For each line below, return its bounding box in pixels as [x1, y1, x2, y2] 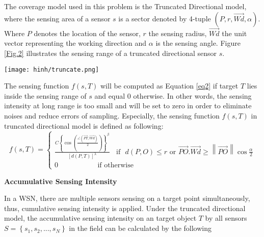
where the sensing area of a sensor [4, 13, 111, 23]
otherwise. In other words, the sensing [133, 90, 252, 101]
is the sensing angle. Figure [155, 38, 241, 48]
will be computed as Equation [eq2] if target [100, 80, 239, 91]
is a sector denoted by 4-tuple [118, 13, 211, 23]
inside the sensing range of [4, 90, 87, 101]
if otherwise [97, 162, 134, 169]
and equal [94, 90, 125, 101]
